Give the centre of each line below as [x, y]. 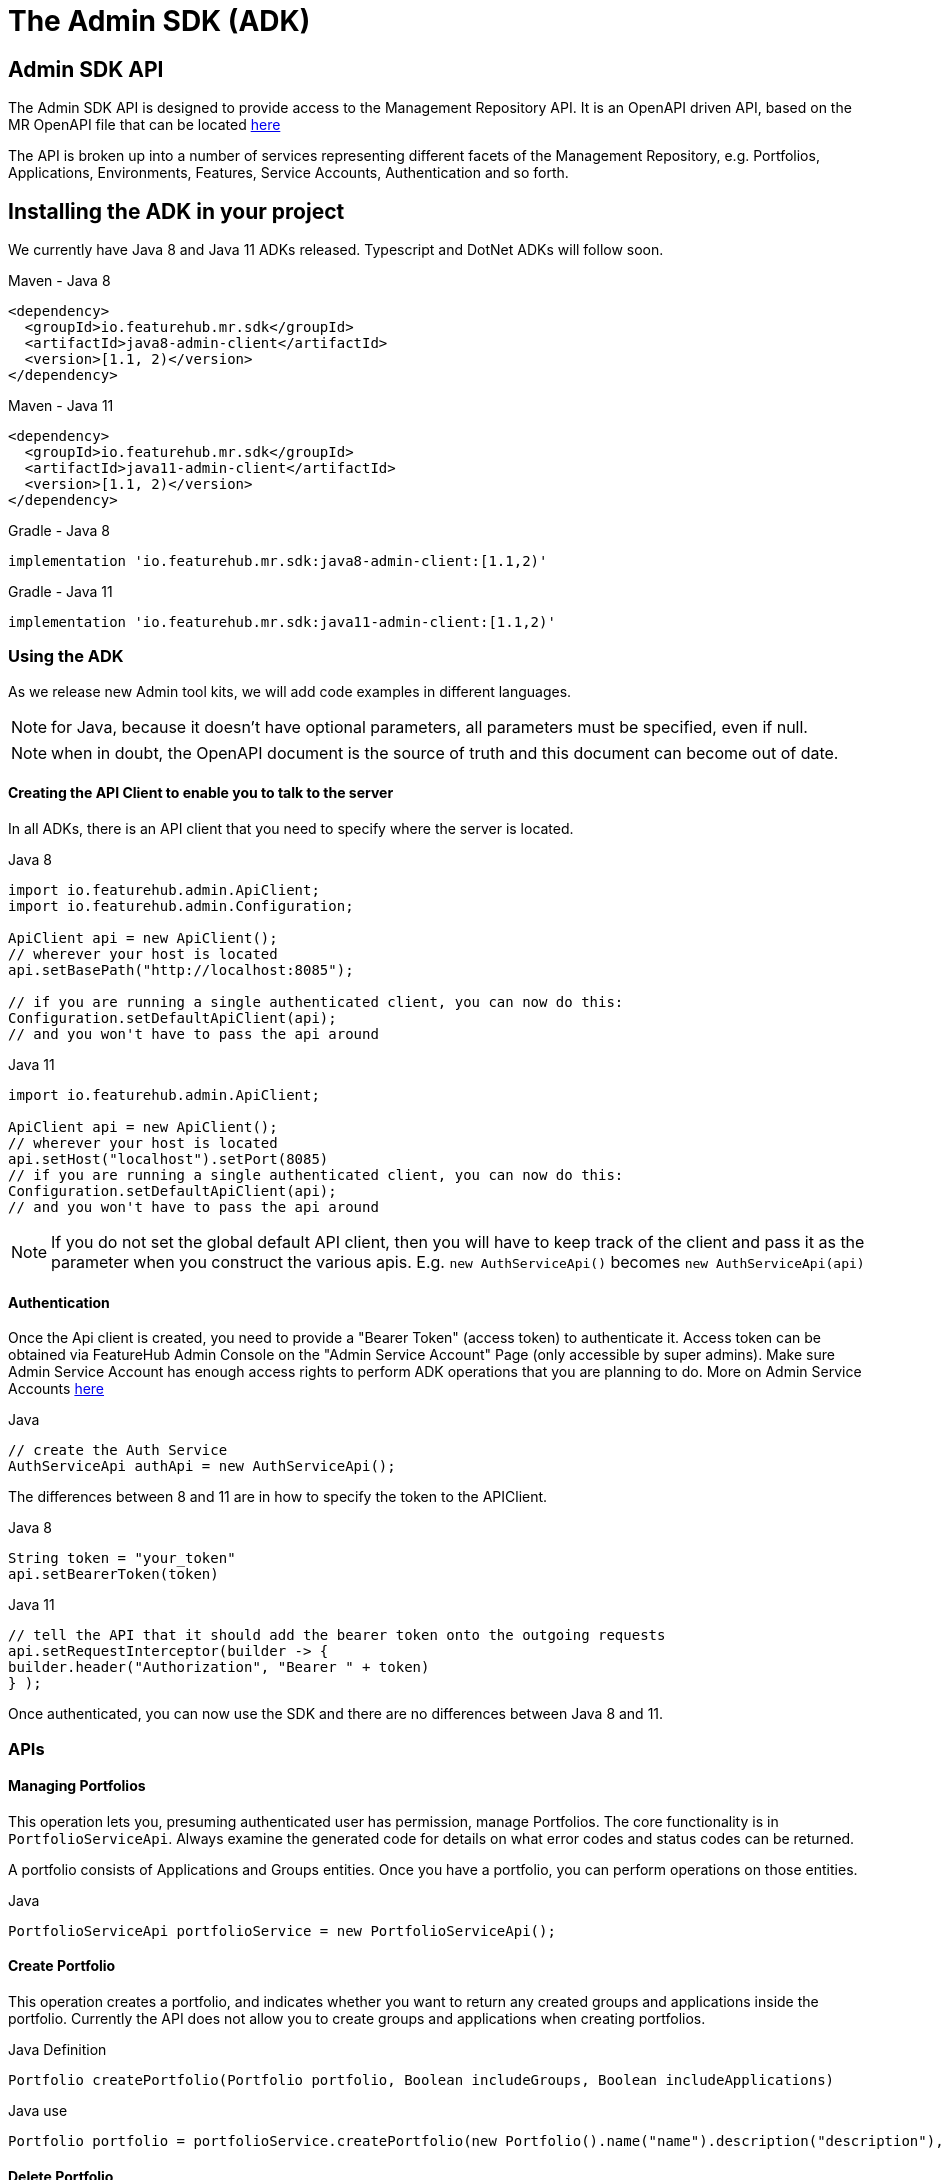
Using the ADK [66, 656]
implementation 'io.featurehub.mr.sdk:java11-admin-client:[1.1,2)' [282, 622]
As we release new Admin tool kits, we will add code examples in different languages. [290, 691]
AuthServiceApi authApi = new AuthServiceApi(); [202, 1466]
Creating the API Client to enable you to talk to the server [201, 793]
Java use [38, 2111]
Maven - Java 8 [59, 281]
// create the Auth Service [118, 1450]
